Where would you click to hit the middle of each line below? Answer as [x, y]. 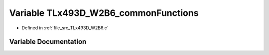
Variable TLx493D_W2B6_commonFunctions [104, 13]
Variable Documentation [48, 42]
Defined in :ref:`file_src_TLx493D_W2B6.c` [65, 28]
